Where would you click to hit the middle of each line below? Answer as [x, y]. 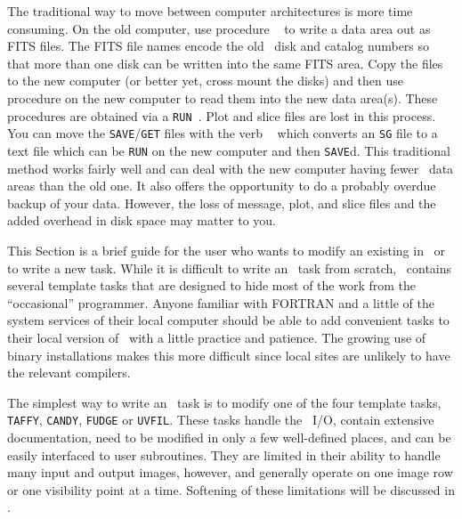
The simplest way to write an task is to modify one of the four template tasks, [224, 402]
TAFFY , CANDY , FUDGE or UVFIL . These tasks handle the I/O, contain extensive [221, 420]
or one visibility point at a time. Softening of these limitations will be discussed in [231, 489]
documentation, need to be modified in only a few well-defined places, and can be [229, 437]
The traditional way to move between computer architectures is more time [210, 11]
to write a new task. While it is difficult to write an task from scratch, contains [230, 268]
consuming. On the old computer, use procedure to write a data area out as [219, 28]
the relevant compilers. [69, 373]
